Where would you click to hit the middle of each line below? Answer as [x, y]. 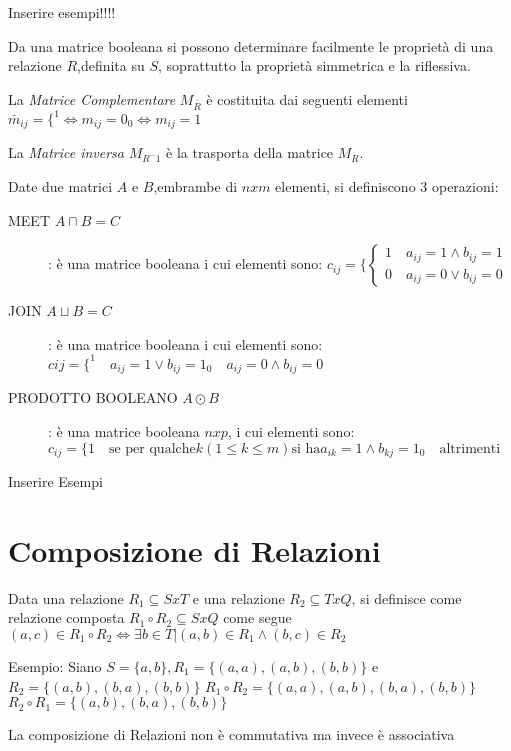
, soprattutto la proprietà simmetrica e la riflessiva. [314, 65]
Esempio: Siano [55, 665]
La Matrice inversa [66, 152]
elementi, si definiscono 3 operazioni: [387, 186]
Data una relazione [66, 597]
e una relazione [238, 597]
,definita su [111, 65]
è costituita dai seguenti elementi [307, 98]
